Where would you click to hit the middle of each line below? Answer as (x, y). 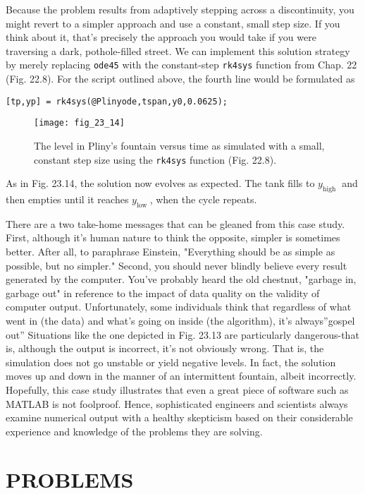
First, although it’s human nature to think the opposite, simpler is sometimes (173, 237)
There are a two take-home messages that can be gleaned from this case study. (175, 223)
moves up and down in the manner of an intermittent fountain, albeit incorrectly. (181, 376)
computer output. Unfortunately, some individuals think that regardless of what (179, 307)
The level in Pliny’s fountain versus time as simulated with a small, (179, 145)
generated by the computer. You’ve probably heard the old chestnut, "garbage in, (181, 279)
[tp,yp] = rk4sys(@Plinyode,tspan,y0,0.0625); (117, 101)
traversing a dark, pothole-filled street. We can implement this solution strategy (178, 50)
